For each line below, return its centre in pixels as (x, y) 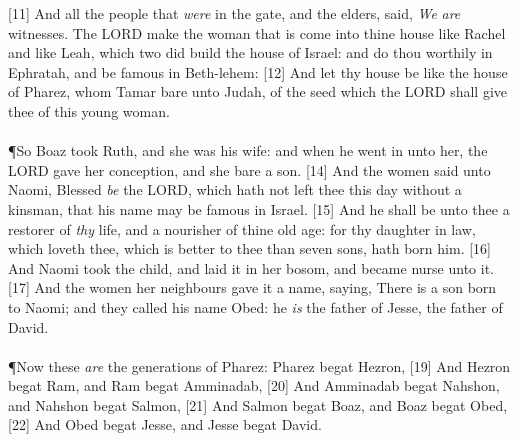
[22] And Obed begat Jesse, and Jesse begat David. (165, 424)
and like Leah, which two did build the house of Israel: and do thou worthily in (250, 52)
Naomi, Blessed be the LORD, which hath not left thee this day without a (235, 189)
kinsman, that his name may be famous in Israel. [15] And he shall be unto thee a (259, 208)
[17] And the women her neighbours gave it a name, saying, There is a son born (252, 287)
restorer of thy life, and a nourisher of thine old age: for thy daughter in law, (242, 228)
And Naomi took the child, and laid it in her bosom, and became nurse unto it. (251, 267)
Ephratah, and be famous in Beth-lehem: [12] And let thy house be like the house (258, 71)
